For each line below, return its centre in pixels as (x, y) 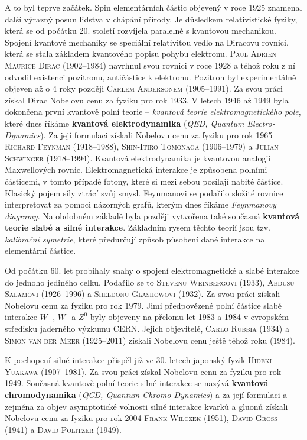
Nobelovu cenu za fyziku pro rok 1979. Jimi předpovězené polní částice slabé (143, 305)
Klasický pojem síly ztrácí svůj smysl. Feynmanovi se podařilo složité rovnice (144, 192)
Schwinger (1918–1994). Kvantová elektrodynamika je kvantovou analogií (138, 158)
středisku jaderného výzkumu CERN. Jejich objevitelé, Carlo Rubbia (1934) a (147, 329)
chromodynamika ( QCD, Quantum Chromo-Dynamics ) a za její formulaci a (146, 394)
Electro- (261, 123)
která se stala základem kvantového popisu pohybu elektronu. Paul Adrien (141, 54)
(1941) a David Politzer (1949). (63, 429)
